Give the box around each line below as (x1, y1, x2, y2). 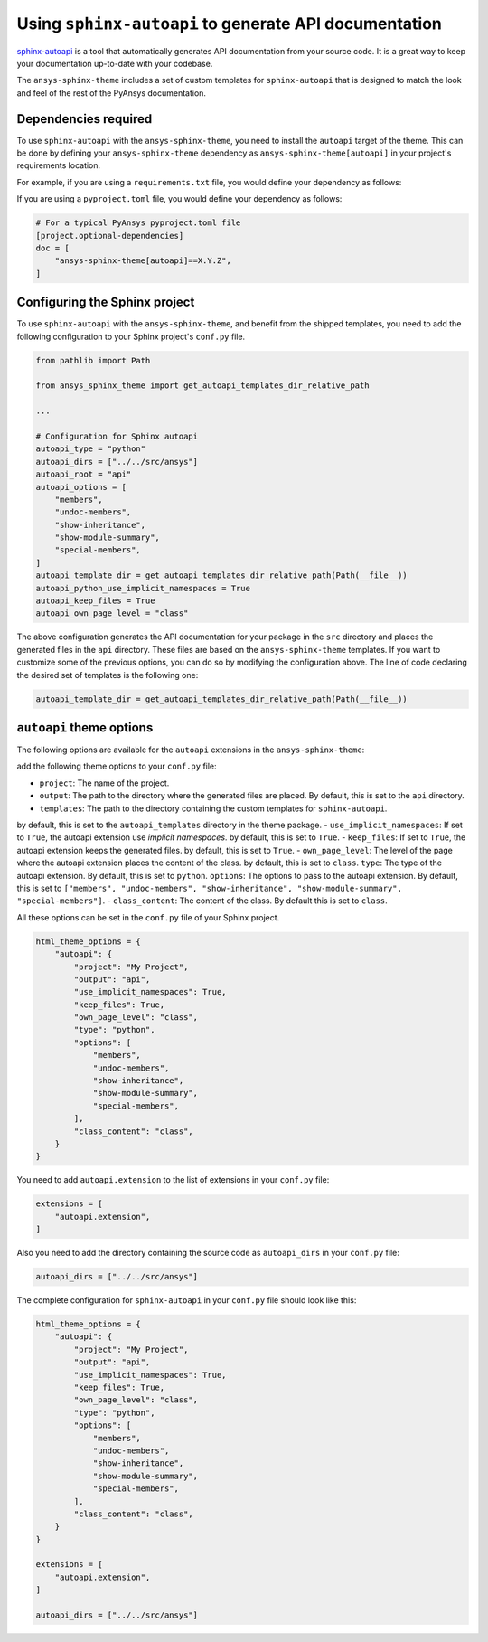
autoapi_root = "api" (35, 469, 132, 479)
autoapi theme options (16, 720, 154, 735)
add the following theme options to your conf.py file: (16, 760, 217, 772)
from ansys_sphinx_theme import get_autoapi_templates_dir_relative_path (35, 381, 370, 391)
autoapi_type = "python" (35, 444, 146, 454)
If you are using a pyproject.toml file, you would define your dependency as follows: (16, 193, 343, 204)
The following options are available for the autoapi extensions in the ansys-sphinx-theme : (16, 744, 365, 755)
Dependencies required (16, 111, 153, 127)
